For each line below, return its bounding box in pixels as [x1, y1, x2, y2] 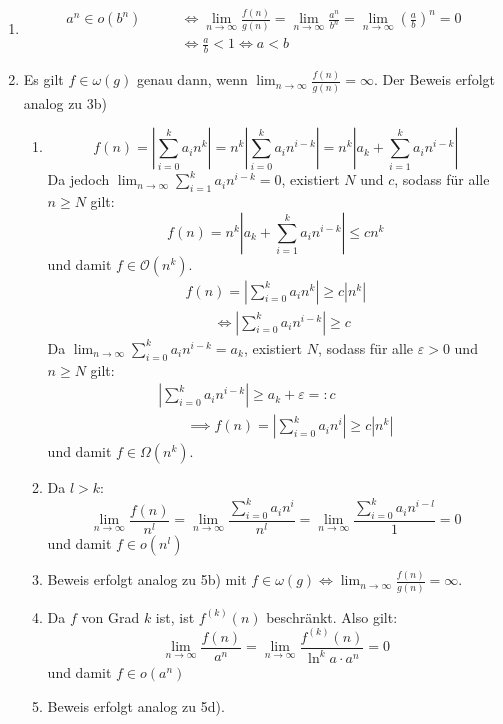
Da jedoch [47, 169, 110, 190]
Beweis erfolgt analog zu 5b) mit [47, 569, 247, 590]
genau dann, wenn [136, 69, 248, 90]
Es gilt [23, 69, 64, 90]
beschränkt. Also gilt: [266, 606, 398, 627]
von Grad [81, 606, 140, 627]
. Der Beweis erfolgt [373, 69, 495, 90]
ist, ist [155, 606, 195, 627]
